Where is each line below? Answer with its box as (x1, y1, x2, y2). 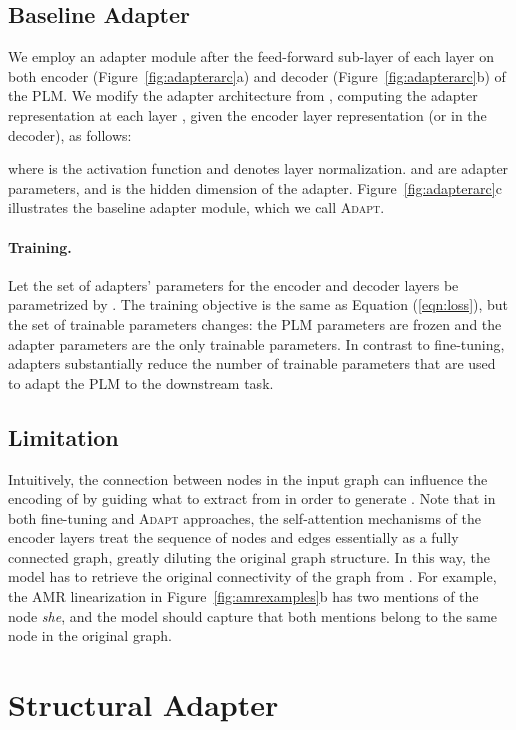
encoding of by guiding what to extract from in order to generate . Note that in (8, 488, 496, 509)
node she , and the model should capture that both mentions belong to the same (8, 605, 498, 626)
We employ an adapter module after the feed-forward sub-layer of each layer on (8, 46, 495, 67)
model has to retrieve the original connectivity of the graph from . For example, (8, 566, 497, 587)
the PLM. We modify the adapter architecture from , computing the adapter (8, 85, 478, 106)
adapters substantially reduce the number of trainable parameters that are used (8, 353, 496, 374)
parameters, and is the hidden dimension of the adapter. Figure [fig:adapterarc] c (8, 177, 502, 198)
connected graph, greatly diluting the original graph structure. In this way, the (8, 546, 490, 567)
